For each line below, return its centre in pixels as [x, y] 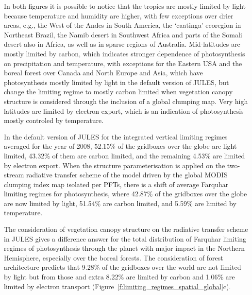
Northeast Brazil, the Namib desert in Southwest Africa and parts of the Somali [123, 34]
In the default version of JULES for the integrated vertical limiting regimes [116, 136]
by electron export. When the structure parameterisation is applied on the [115, 165]
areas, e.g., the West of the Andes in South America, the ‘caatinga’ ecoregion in [123, 25]
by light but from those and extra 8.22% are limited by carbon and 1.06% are [119, 277]
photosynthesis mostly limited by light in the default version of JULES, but [117, 82]
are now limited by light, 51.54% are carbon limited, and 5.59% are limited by [120, 203]
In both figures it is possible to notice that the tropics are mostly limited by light [125, 6]
